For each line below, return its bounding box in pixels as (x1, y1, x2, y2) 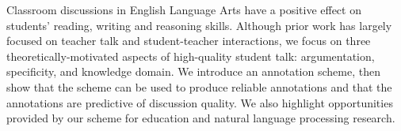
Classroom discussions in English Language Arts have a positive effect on (6, 2, 361, 17)
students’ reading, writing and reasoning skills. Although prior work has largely (6, 17, 392, 33)
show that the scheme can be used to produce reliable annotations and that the (6, 78, 392, 95)
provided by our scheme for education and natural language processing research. (6, 110, 395, 126)
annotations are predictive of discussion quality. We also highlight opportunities (6, 94, 393, 110)
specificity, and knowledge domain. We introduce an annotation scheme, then (6, 63, 380, 80)
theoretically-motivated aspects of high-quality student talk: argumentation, (6, 47, 375, 64)
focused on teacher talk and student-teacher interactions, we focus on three (6, 32, 371, 49)
